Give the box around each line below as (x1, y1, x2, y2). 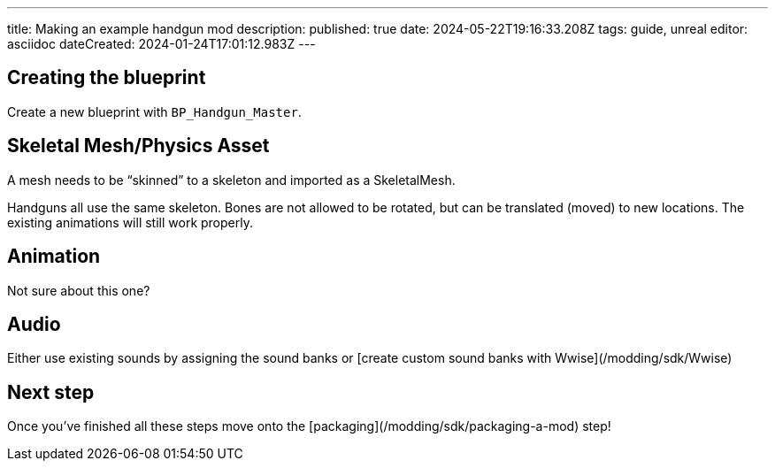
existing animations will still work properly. (7, 214, 253, 230)
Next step (7, 380, 95, 403)
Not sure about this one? (7, 282, 150, 298)
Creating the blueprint (7, 66, 206, 89)
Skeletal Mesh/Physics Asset (7, 134, 270, 157)
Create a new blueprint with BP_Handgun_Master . (7, 104, 302, 119)
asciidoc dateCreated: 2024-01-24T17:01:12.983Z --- (7, 36, 316, 51)
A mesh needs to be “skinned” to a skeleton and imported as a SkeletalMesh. (7, 172, 456, 188)
